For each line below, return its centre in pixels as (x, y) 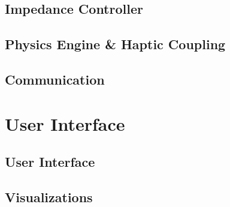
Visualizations (49, 196)
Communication (55, 79)
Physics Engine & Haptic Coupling (115, 44)
